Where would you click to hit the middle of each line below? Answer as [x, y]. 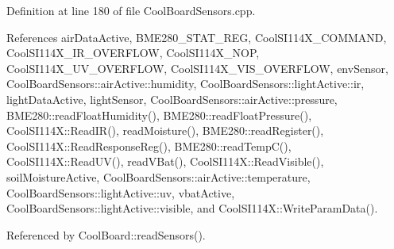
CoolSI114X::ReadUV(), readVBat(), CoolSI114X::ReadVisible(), [165, 161]
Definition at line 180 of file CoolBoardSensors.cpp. [131, 10]
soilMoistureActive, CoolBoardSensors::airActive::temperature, [158, 176]
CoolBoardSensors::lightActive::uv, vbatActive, [121, 192]
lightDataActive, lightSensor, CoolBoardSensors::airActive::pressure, [172, 99]
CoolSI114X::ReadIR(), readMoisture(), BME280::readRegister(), [165, 130]
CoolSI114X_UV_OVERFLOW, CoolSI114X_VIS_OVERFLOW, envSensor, [197, 68]
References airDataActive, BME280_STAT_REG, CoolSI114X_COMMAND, [197, 37]
